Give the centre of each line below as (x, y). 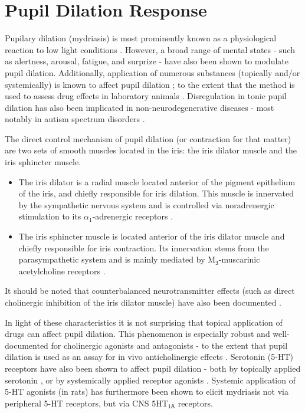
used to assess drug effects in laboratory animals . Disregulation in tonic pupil (146, 96)
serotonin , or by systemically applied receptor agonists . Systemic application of (150, 380)
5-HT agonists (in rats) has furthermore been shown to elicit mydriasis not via (147, 391)
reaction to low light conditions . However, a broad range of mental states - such (150, 49)
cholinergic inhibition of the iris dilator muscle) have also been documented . (143, 302)
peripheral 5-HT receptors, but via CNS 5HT (86, 403)
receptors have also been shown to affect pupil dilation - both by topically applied (153, 368)
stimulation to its (50, 216)
